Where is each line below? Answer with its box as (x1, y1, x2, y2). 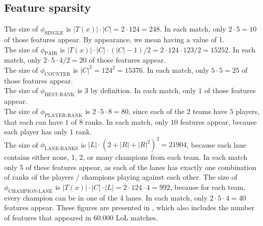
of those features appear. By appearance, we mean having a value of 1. (4, 34, 225, 44)
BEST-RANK (44, 92, 75, 98)
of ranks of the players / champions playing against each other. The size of (4, 172, 238, 182)
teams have (193, 105, 228, 116)
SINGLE (44, 31, 64, 36)
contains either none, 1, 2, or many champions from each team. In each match (4, 152, 248, 162)
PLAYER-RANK (44, 112, 83, 118)
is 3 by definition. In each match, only (77, 85, 196, 96)
